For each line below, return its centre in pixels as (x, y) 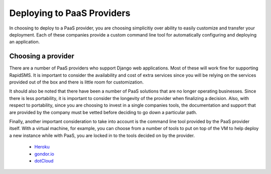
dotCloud (44, 160)
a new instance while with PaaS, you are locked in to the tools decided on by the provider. (102, 135)
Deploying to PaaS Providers (70, 13)
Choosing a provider (42, 56)
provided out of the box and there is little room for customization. (77, 82)
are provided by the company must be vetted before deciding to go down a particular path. (103, 112)
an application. (25, 42)
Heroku (42, 147)
